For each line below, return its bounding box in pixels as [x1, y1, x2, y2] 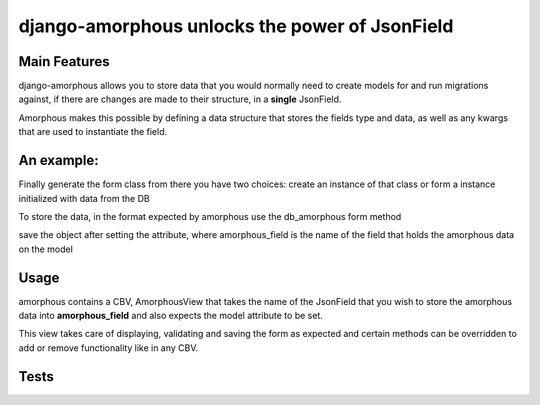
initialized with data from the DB [18, 192, 150, 204]
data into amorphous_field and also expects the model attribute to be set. [18, 310, 324, 321]
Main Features [18, 53, 110, 70]
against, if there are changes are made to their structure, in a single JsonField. [18, 93, 342, 105]
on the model [18, 243, 74, 255]
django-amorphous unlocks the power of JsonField [18, 15, 454, 37]
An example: [18, 152, 99, 169]
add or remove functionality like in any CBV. [18, 341, 199, 354]
